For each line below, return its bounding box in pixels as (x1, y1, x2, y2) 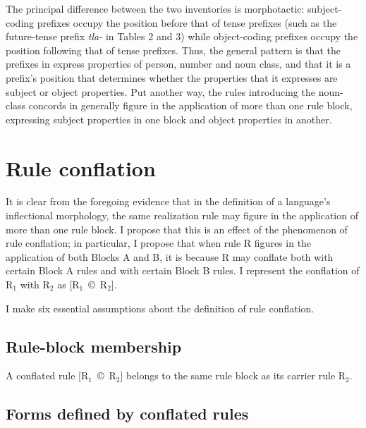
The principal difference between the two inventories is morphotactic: (6, 1, 305, 16)
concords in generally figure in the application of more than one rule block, (28, 98, 353, 113)
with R (20, 277, 50, 292)
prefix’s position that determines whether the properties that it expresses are (6, 70, 338, 85)
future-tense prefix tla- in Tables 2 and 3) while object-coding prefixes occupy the (6, 29, 358, 44)
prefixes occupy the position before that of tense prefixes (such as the (37, 15, 337, 30)
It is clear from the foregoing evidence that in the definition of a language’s (6, 194, 331, 209)
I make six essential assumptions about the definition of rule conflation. (6, 300, 315, 315)
